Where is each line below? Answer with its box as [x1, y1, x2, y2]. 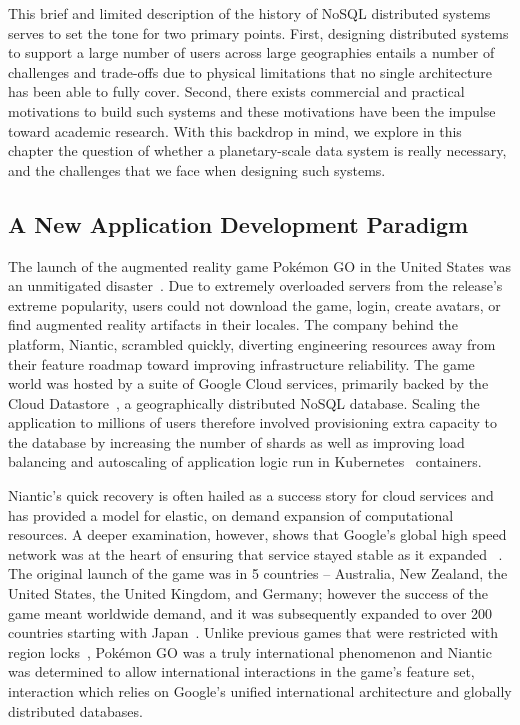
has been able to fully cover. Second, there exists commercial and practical [8, 81, 465, 102]
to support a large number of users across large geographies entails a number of [8, 42, 495, 63]
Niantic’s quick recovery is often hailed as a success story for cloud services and [8, 485, 494, 506]
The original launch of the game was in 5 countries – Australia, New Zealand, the [8, 563, 508, 584]
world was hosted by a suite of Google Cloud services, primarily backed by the [8, 373, 489, 394]
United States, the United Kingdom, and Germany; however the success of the [8, 583, 488, 604]
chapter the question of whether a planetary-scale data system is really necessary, [8, 140, 507, 161]
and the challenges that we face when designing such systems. [8, 159, 386, 180]
